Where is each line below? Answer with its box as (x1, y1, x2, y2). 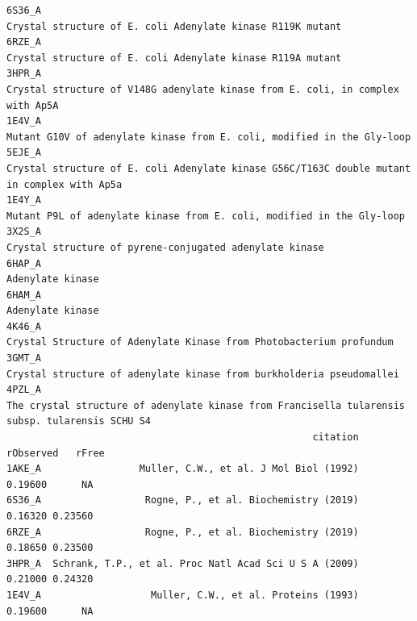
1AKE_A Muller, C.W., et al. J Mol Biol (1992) (6, 463, 359, 475)
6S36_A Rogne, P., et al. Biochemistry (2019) (6, 494, 359, 506)
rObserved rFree (6, 447, 105, 459)
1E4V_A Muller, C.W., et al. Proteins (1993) (6, 589, 359, 601)
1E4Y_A (6, 194, 41, 206)
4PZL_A (6, 384, 41, 396)
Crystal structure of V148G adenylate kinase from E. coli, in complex (6, 83, 399, 95)
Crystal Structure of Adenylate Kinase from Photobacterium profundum (6, 336, 394, 348)
